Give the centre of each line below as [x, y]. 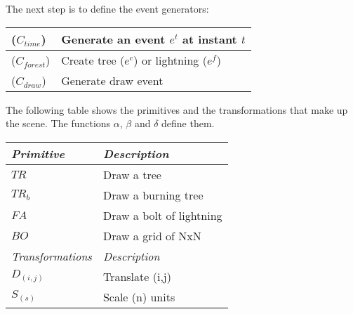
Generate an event [113, 39]
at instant [209, 39]
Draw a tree [132, 174]
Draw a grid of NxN [152, 235]
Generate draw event [112, 80]
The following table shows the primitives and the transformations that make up [177, 109]
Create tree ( [93, 60]
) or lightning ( [170, 60]
